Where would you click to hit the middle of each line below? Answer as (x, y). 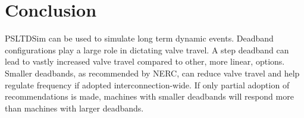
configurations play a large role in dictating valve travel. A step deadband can (147, 50)
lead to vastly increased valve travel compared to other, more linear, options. (145, 61)
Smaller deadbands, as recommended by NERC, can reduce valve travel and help (152, 73)
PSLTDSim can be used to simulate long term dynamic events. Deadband (139, 38)
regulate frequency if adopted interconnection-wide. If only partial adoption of (147, 84)
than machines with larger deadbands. (74, 108)
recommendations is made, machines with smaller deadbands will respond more (149, 96)
